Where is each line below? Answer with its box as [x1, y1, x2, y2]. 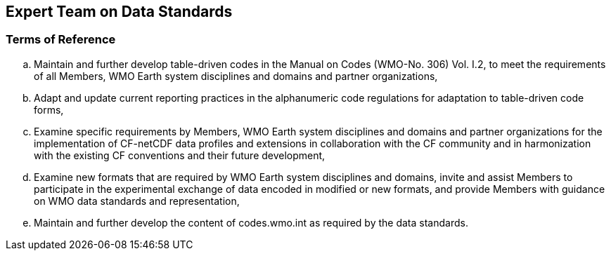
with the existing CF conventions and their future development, [34, 149, 326, 161]
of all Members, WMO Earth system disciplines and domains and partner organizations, [34, 69, 438, 82]
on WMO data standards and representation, [34, 194, 240, 207]
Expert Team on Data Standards [6, 3, 233, 20]
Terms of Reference [6, 32, 116, 47]
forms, [34, 103, 64, 116]
